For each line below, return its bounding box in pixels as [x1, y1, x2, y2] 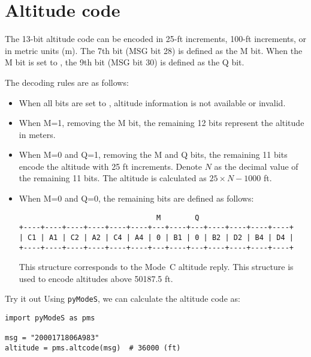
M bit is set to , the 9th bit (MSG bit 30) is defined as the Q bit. [5, 56, 244, 68]
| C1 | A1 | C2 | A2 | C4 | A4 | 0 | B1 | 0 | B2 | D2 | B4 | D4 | [19, 233, 294, 242]
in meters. [19, 128, 56, 140]
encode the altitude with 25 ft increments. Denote [19, 160, 202, 172]
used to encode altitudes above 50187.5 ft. [19, 272, 173, 284]
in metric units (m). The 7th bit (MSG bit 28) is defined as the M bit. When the [5, 44, 303, 56]
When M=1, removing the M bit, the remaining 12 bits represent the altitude [19, 116, 304, 129]
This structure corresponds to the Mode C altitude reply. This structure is [19, 260, 294, 273]
